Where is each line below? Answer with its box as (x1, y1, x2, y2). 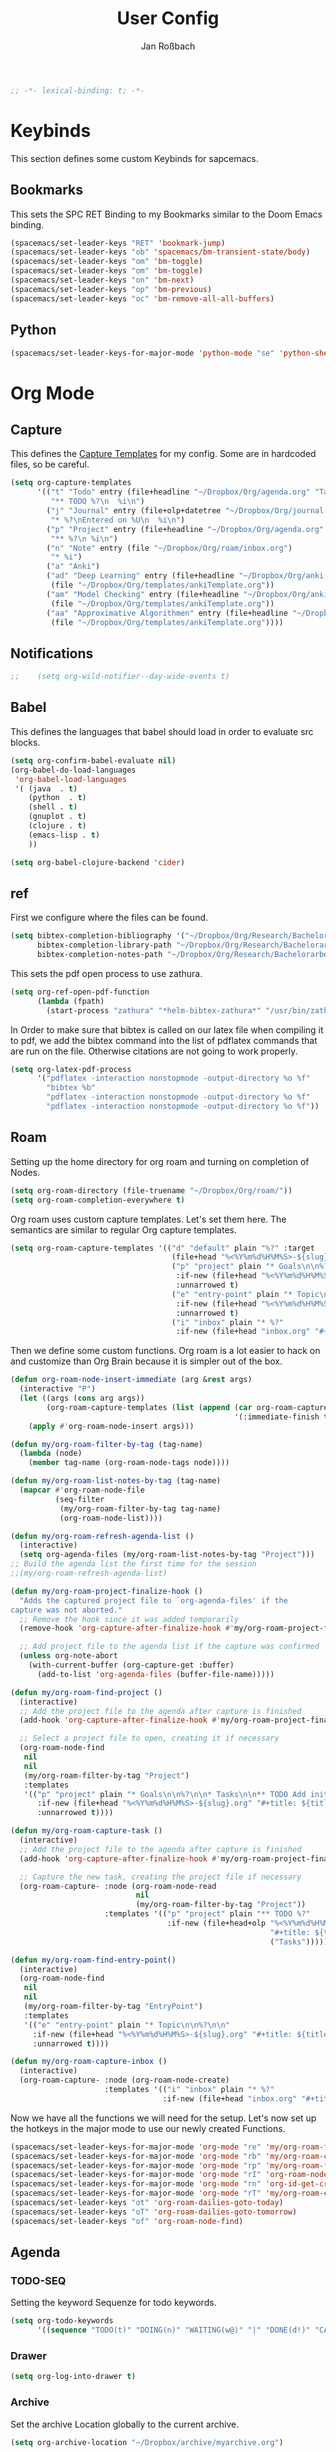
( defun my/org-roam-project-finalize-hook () (10, 1586, 203, 1596)
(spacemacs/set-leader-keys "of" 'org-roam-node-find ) (10, 2216, 244, 2226)
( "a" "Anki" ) (46, 562, 101, 572)
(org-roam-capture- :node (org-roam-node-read (19, 1881, 217, 1891)
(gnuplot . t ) (28, 812, 87, 822)
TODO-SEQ (10, 2273, 67, 2287)
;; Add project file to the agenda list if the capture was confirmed (19, 1642, 320, 1652)
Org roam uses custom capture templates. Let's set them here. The (10, 1213, 287, 1225)
